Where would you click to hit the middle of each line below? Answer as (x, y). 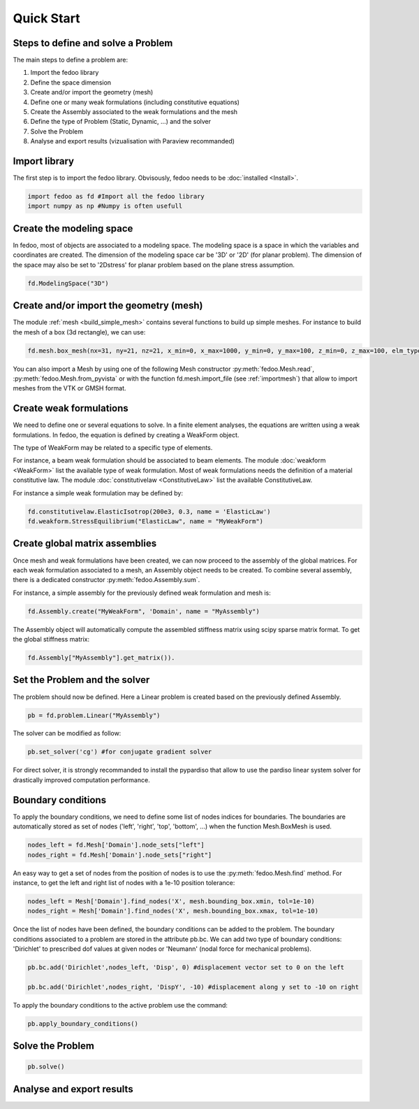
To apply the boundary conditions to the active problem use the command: (120, 1005)
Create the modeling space (73, 228)
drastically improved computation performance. (81, 779)
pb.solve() (46, 1067)
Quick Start (46, 18)
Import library (44, 161)
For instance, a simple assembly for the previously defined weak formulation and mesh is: (142, 593)
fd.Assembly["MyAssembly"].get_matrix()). (101, 658)
